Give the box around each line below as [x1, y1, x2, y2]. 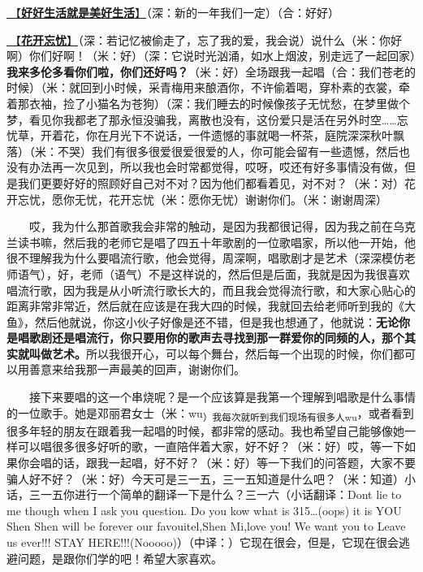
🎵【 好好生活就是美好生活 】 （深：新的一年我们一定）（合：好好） [6, 4, 339, 20]
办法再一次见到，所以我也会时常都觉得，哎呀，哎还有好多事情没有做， [28, 158, 404, 175]
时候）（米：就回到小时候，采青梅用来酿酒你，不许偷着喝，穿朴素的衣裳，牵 [6, 79, 410, 96]
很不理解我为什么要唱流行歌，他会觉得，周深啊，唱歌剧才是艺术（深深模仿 [6, 249, 404, 266]
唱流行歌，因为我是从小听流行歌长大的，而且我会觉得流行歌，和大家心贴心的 [6, 281, 416, 298]
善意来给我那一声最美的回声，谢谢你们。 [28, 361, 245, 378]
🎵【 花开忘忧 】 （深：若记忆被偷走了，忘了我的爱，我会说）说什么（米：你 [6, 31, 391, 48]
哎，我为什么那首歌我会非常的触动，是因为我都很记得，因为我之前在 [29, 218, 393, 235]
